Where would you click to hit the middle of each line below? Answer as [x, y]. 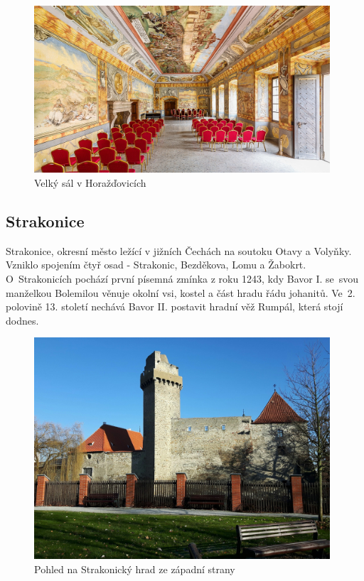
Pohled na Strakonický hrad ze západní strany [135, 569]
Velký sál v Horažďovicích [90, 183]
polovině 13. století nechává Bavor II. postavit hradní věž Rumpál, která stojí [175, 306]
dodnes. [22, 320]
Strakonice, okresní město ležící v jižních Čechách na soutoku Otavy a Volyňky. [179, 250]
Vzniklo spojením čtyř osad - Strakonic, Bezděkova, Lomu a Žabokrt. [156, 265]
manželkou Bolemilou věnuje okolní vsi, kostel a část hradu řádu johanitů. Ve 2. [181, 292]
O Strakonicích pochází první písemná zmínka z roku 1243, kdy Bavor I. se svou [182, 279]
